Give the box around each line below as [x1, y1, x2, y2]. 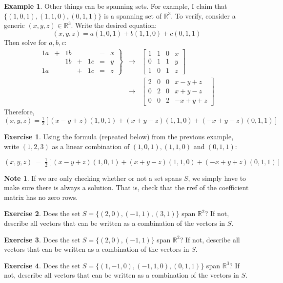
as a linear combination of [52, 141, 130, 151]
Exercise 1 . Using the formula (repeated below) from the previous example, [4, 131, 234, 142]
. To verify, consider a [171, 10, 236, 21]
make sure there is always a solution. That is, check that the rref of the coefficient [4, 182, 249, 193]
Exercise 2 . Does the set [4, 208, 81, 218]
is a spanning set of [103, 10, 162, 21]
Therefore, [4, 107, 35, 117]
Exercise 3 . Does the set [4, 234, 81, 244]
